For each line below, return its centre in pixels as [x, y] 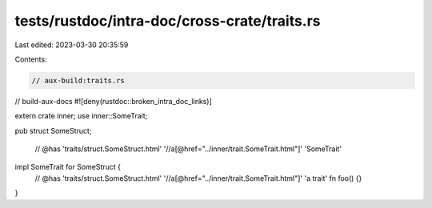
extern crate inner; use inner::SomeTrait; [81, 116]
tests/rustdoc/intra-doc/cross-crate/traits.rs [168, 21]
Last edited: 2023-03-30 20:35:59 [72, 45]
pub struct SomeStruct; [53, 130]
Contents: [31, 59]
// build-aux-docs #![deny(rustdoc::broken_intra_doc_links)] [113, 101]
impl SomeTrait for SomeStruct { [68, 167]
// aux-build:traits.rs [78, 80]
